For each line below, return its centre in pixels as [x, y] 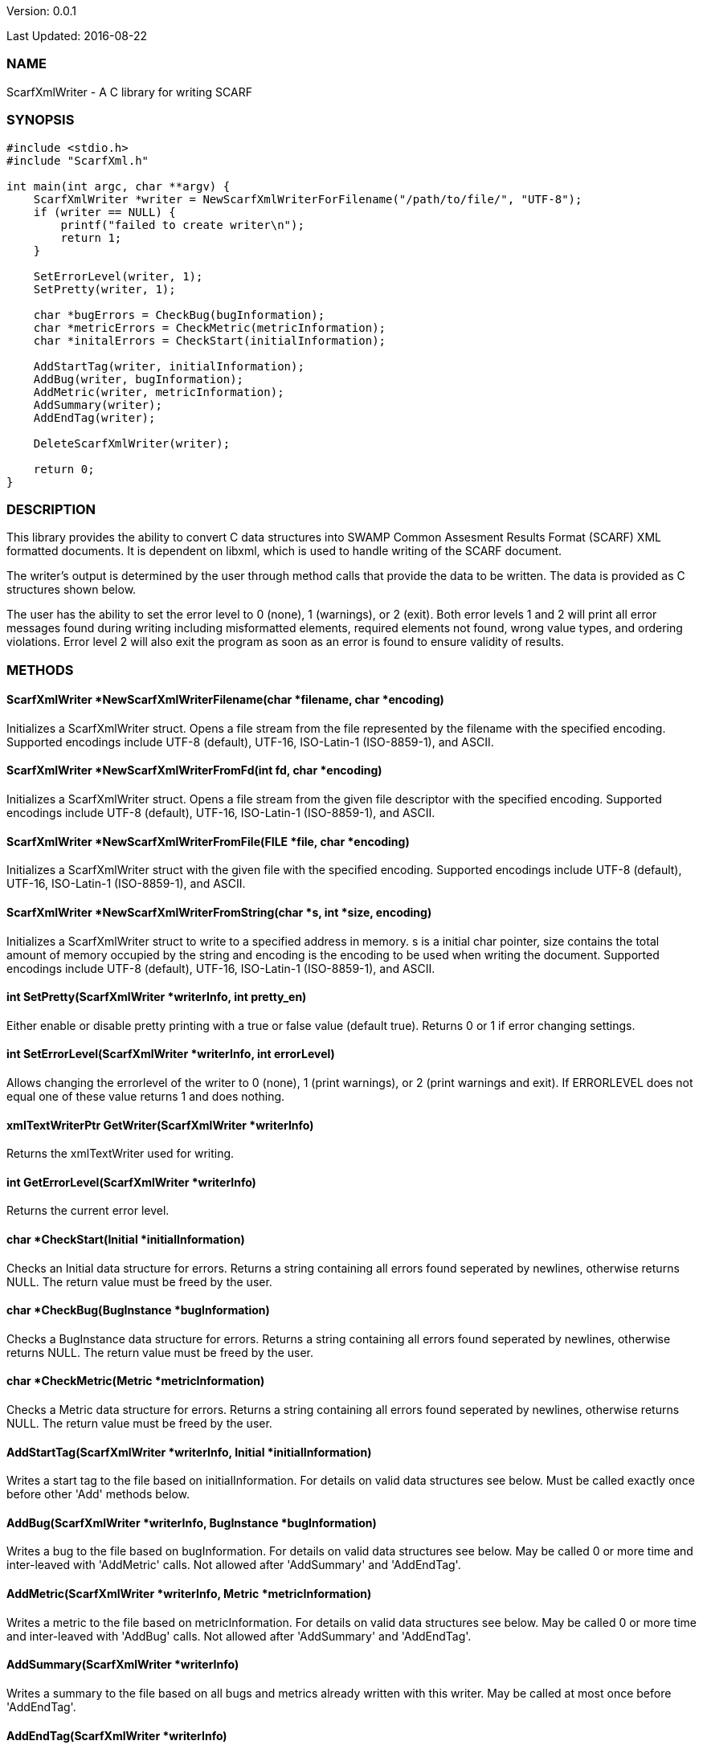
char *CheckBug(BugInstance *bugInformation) [138, 1310]
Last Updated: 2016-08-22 [77, 36]
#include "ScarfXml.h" [78, 160]
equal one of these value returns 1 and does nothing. [146, 1096]
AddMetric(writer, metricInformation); [159, 392]
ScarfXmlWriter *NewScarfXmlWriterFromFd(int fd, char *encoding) [194, 770]
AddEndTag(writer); [94, 417]
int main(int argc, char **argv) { [119, 186]
